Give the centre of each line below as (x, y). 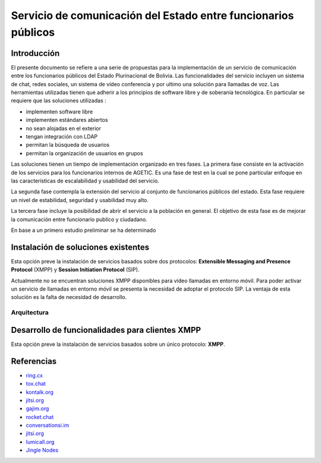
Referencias (34, 361)
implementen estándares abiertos (67, 120)
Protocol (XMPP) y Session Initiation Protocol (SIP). (75, 270)
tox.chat (36, 384)
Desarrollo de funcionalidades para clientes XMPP (106, 330)
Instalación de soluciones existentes (80, 247)
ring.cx (34, 375)
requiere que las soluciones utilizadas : (59, 100)
